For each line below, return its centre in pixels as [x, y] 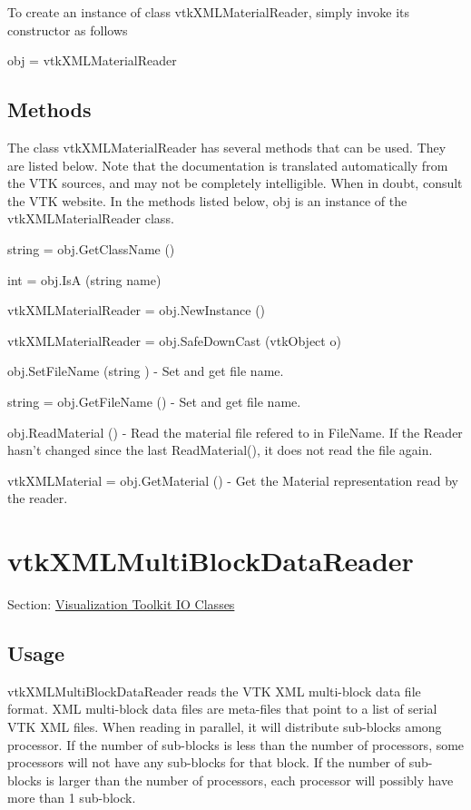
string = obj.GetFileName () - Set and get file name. [154, 401]
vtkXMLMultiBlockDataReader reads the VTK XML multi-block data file [214, 691]
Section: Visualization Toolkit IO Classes [121, 604]
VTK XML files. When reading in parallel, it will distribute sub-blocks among [225, 726]
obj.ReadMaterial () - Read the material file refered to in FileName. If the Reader [235, 432]
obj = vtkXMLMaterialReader [92, 60]
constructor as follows [68, 30]
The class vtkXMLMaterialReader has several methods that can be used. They [227, 147]
